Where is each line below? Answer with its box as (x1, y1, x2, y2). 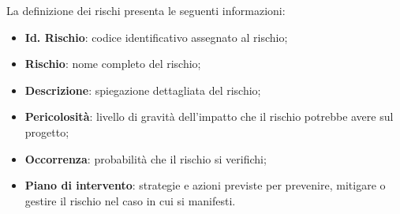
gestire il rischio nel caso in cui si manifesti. (24, 192, 236, 208)
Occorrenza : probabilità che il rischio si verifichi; (24, 150, 267, 167)
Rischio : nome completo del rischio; (24, 55, 201, 72)
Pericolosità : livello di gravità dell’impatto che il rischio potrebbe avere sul (24, 108, 394, 125)
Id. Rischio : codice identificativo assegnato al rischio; (24, 28, 288, 45)
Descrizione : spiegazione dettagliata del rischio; (24, 81, 261, 98)
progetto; (24, 123, 69, 140)
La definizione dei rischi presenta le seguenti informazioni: (6, 2, 286, 18)
